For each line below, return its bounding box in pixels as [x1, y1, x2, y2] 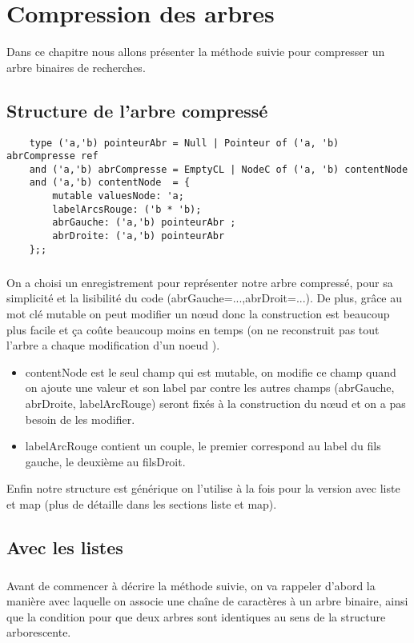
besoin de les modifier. [25, 410, 135, 427]
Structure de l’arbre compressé [6, 98, 268, 122]
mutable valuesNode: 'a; [52, 190, 184, 202]
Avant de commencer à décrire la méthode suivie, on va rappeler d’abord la [6, 577, 376, 593]
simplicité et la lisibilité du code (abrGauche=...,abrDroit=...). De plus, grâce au [6, 290, 403, 306]
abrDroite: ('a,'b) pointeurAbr [52, 230, 225, 242]
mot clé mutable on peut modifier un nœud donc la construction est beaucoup [6, 305, 390, 321]
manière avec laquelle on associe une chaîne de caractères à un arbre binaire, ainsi [6, 593, 408, 609]
